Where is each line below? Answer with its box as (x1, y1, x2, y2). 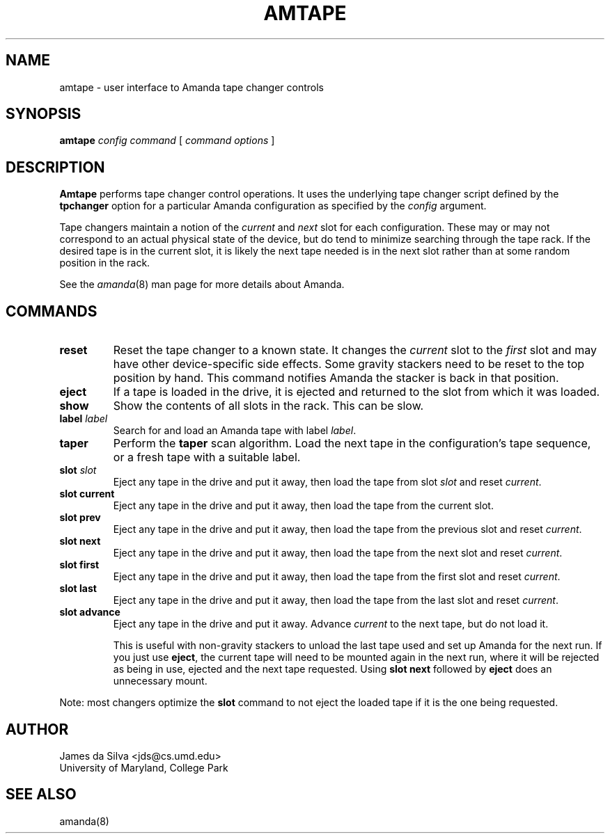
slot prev (59, 511, 101, 524)
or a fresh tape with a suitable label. (113, 450, 301, 465)
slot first (59, 559, 100, 571)
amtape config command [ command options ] (59, 134, 275, 147)
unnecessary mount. (113, 675, 208, 687)
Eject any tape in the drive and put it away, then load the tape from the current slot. (113, 500, 494, 512)
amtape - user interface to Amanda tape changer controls (59, 81, 324, 93)
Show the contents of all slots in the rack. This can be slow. (113, 399, 424, 413)
